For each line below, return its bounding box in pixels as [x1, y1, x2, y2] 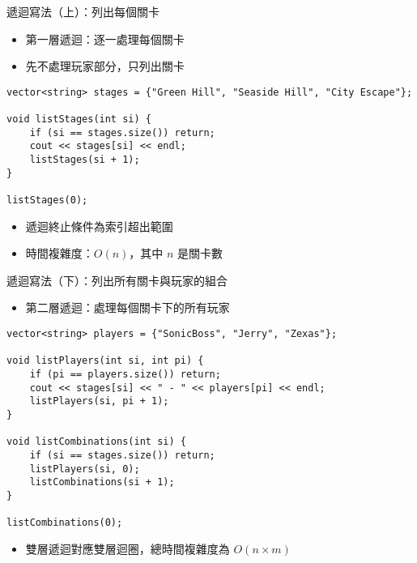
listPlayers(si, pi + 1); [29, 395, 169, 407]
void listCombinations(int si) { [6, 436, 186, 448]
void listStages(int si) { [6, 113, 151, 126]
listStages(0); [6, 194, 88, 207]
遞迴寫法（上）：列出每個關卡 [6, 3, 160, 19]
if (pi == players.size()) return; [29, 369, 221, 381]
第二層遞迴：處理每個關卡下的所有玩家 [25, 299, 230, 316]
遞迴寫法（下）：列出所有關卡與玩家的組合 [6, 271, 228, 288]
